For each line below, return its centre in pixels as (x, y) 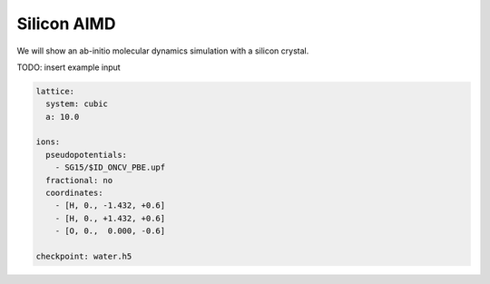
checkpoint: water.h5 (84, 256)
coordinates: (74, 193)
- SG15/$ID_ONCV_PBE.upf (110, 167)
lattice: (55, 91)
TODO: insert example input (69, 67)
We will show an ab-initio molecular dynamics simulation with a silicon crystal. (163, 51)
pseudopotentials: (86, 155)
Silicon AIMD (66, 24)
